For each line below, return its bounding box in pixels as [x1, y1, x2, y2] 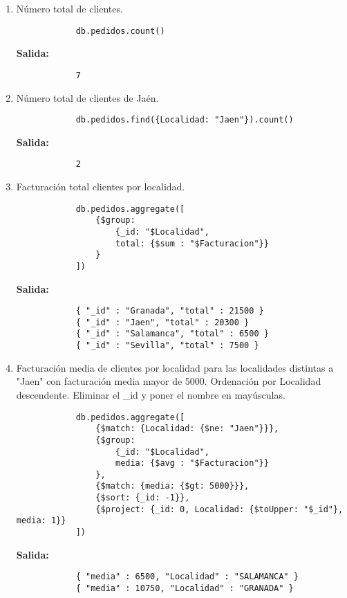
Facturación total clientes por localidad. [16, 179, 185, 193]
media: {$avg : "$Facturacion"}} [115, 458, 269, 469]
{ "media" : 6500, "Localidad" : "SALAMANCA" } [75, 572, 299, 582]
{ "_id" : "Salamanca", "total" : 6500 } [75, 329, 269, 339]
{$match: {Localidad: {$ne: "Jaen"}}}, [95, 424, 279, 434]
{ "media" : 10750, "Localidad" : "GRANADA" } [75, 583, 294, 593]
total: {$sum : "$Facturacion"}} [115, 238, 269, 248]
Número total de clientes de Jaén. [16, 90, 159, 105]
